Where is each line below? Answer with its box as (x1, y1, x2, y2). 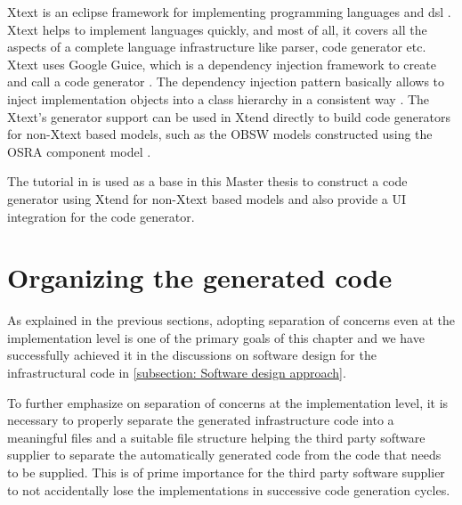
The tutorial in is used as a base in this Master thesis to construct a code (7, 172, 408, 191)
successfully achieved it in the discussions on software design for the (7, 346, 377, 364)
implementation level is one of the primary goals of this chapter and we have (7, 328, 425, 346)
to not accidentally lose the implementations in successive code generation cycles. (7, 480, 450, 499)
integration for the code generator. (7, 207, 195, 225)
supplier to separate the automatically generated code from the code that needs (7, 445, 442, 464)
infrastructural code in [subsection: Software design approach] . (7, 363, 346, 382)
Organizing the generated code (7, 259, 393, 296)
